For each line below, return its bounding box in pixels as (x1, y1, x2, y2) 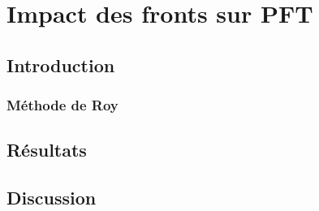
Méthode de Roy (6, 95, 119, 115)
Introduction (6, 52, 115, 77)
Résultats (6, 137, 87, 162)
